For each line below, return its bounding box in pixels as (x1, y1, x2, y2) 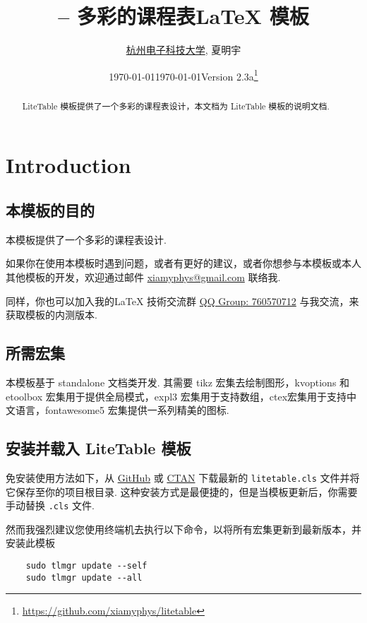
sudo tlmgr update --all (25, 572, 143, 583)
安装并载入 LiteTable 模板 (6, 437, 191, 459)
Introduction (6, 150, 131, 179)
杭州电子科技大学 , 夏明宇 (126, 42, 241, 57)
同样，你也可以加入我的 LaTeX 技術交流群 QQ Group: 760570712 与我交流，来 (6, 293, 359, 308)
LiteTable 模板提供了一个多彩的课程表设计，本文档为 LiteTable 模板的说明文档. (22, 100, 330, 112)
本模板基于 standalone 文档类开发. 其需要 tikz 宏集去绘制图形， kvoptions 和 (6, 374, 350, 389)
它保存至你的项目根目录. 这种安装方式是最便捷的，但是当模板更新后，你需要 (6, 484, 358, 499)
